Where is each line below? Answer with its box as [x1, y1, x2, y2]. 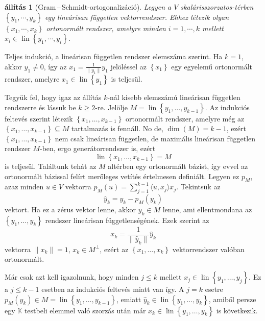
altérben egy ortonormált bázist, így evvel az [108, 161, 248, 171]
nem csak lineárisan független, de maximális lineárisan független [55, 133, 256, 143]
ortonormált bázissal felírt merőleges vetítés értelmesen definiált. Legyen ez [5, 170, 239, 181]
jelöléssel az [110, 61, 147, 71]
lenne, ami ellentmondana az [162, 204, 252, 215]
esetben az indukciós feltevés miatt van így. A [41, 284, 184, 294]
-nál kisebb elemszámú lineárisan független [107, 92, 240, 103]
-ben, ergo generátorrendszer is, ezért [39, 143, 156, 154]
